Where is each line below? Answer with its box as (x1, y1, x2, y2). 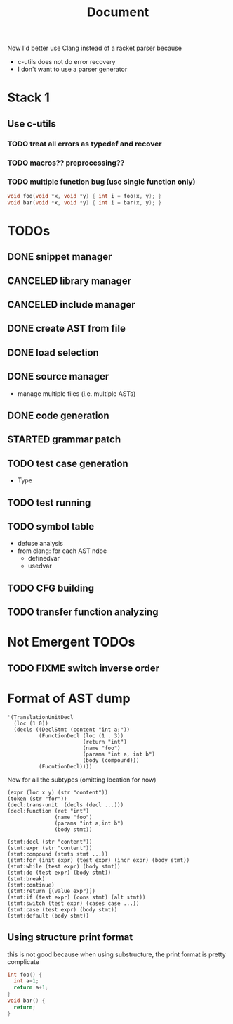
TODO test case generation (7, 457, 128, 469)
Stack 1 (7, 89, 51, 106)
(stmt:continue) (7, 881, 55, 888)
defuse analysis (17, 539, 63, 548)
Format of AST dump (7, 690, 131, 706)
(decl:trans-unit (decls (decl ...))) (7, 801, 124, 808)
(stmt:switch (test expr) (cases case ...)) (7, 899, 140, 907)
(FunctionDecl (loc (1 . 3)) (38, 732, 124, 739)
